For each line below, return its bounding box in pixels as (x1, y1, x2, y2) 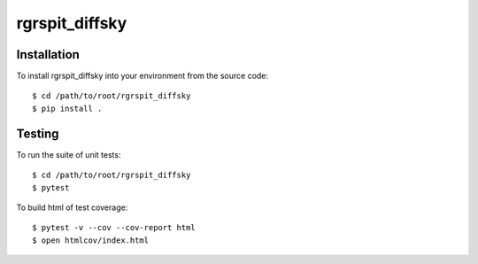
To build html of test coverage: (16, 202, 128, 213)
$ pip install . (32, 103, 103, 113)
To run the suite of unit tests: (16, 149, 121, 159)
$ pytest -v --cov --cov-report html (32, 222, 197, 233)
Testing (16, 126, 59, 141)
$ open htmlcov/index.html (32, 235, 150, 245)
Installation (16, 47, 80, 62)
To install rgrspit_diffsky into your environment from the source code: (16, 71, 269, 82)
